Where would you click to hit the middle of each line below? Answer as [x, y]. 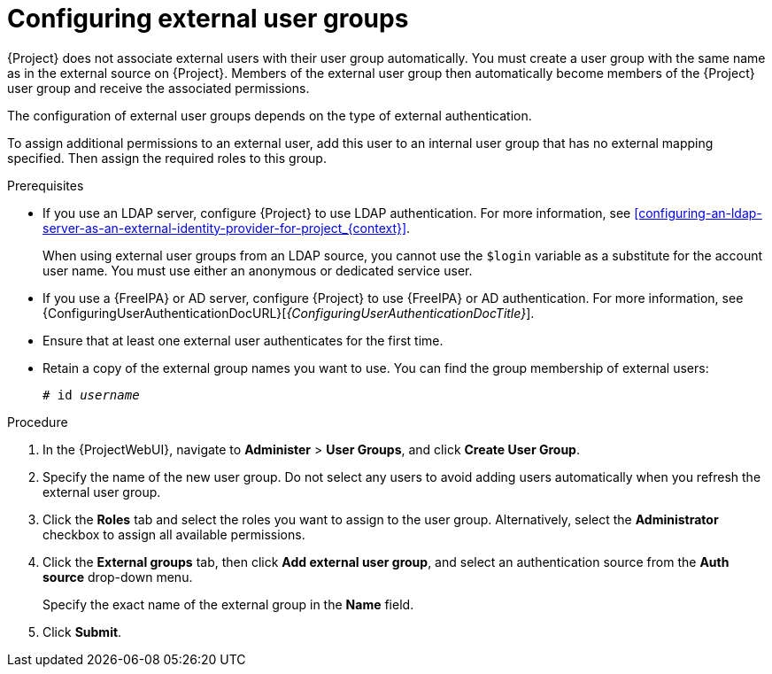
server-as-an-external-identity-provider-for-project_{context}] [225, 228]
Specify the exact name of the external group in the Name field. [228, 604]
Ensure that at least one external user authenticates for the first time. [243, 340]
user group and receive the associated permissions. [158, 88]
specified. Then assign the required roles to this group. [167, 158]
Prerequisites [46, 185]
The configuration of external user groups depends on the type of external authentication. [270, 115]
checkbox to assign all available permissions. [174, 534]
